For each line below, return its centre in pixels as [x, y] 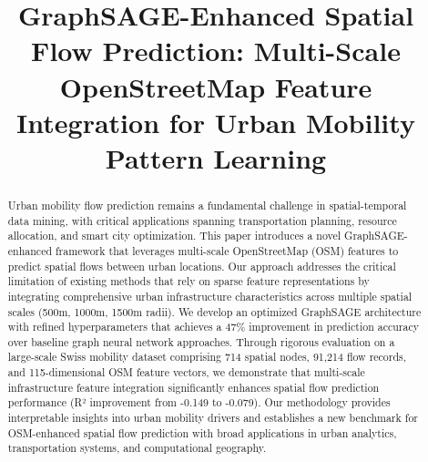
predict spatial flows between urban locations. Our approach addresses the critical [202, 266]
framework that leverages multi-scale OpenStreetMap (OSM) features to [227, 250]
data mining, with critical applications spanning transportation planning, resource [202, 220]
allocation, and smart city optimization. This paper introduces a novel [174, 236]
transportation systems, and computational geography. [137, 448]
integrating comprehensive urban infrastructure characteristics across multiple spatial [210, 296]
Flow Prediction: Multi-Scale [216, 51]
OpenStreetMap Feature [216, 86]
